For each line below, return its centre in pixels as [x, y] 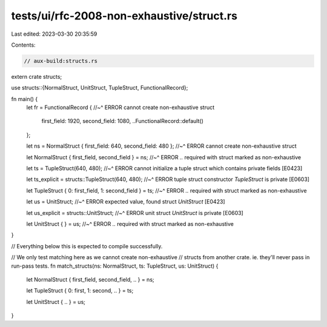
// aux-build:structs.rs [61, 61]
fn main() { [25, 99]
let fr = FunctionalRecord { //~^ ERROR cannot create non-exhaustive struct [121, 107]
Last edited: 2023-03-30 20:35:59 [54, 34]
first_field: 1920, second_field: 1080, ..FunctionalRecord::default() [123, 121]
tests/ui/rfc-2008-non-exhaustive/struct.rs [124, 16]
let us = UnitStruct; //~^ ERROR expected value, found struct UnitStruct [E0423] [126, 202]
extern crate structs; [37, 76]
